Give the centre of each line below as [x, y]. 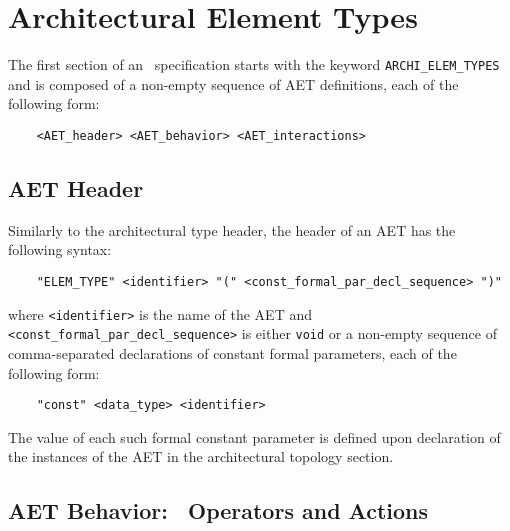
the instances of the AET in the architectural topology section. [201, 456]
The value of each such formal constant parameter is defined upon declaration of [254, 436]
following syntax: [60, 249]
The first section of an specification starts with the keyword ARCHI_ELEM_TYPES [254, 64]
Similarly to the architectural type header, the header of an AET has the [232, 229]
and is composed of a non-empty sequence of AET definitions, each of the [233, 83]
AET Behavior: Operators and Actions [218, 510]
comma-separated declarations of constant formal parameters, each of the [232, 352]
